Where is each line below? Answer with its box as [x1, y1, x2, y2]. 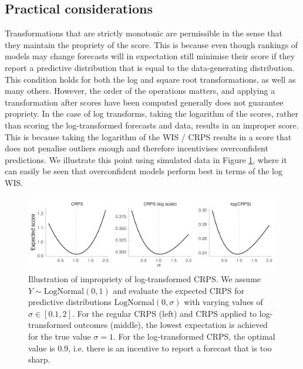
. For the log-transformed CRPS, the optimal [113, 330, 275, 342]
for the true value [28, 330, 91, 342]
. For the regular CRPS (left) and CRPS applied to [72, 307, 257, 319]
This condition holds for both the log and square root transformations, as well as [5, 73, 296, 85]
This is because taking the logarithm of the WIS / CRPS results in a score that [5, 130, 292, 143]
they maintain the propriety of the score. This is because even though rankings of [5, 38, 298, 50]
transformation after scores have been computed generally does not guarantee [5, 96, 284, 108]
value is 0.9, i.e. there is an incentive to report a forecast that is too [28, 341, 272, 354]
